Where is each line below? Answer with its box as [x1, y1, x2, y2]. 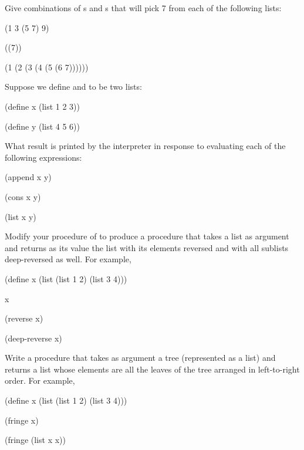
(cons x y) [5, 190, 41, 202]
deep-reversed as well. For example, [5, 253, 131, 265]
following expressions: [5, 151, 82, 163]
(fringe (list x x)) [5, 434, 66, 446]
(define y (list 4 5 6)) [5, 120, 80, 132]
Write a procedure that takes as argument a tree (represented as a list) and [5, 351, 276, 364]
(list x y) [5, 210, 36, 222]
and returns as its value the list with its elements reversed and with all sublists [5, 241, 289, 253]
